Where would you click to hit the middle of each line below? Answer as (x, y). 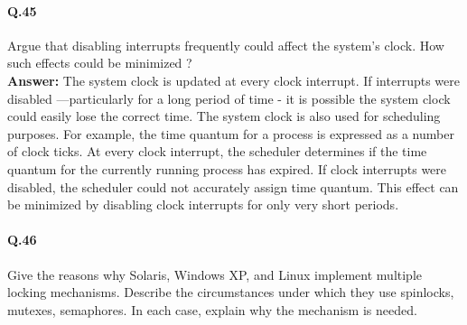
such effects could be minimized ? (100, 63)
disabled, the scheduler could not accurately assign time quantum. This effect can (233, 186)
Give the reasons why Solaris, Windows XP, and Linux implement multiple (215, 274)
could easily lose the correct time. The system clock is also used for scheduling (224, 116)
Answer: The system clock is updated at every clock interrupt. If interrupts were (233, 80)
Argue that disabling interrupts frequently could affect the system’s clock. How (226, 45)
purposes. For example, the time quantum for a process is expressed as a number (231, 133)
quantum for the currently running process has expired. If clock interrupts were (227, 168)
